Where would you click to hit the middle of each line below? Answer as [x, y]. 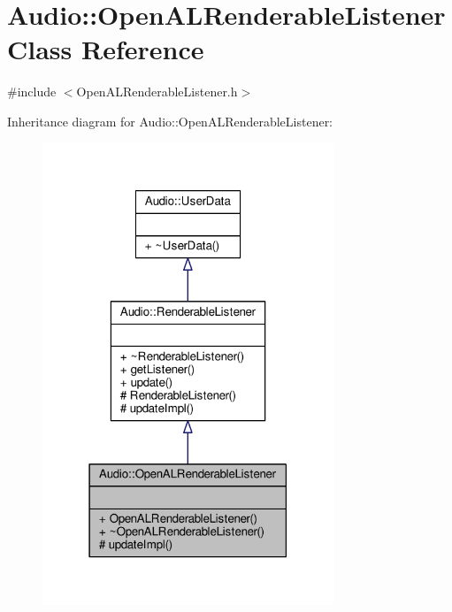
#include [32, 92]
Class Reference [106, 49]
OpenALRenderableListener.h [157, 92]
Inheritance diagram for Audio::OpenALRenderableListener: [170, 121]
